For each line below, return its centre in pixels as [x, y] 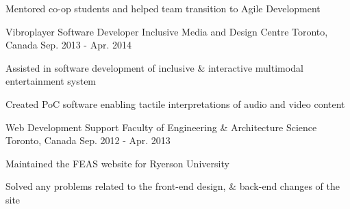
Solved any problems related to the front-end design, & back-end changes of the [173, 186]
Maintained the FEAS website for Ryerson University [117, 163]
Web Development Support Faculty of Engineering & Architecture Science [161, 127]
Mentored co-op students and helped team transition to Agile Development [163, 8]
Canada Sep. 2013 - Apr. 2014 [69, 45]
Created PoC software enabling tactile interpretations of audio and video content [175, 103]
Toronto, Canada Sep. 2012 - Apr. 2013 [88, 140]
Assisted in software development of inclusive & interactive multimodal [154, 67]
